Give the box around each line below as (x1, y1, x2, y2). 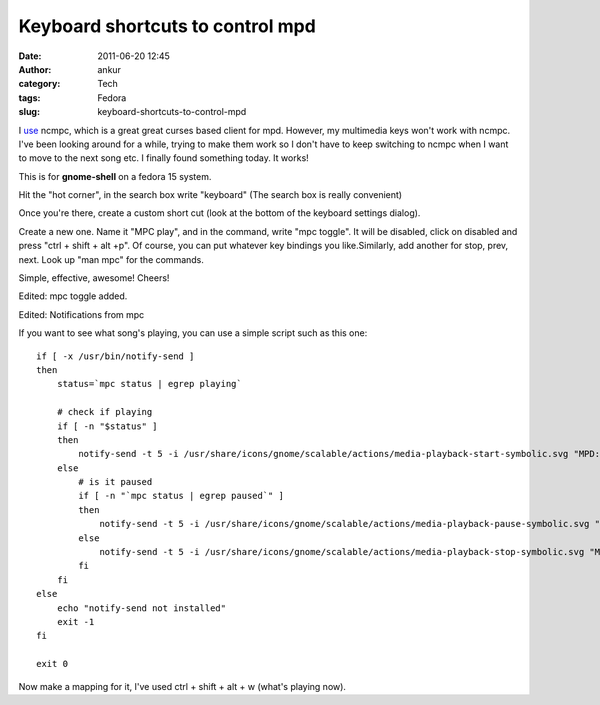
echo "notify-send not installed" (56, 602, 227, 614)
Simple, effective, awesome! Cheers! (18, 272, 170, 284)
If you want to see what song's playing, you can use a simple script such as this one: (18, 327, 368, 339)
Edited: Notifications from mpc (18, 308, 145, 320)
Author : (18, 63, 52, 75)
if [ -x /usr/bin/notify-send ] (36, 350, 195, 362)
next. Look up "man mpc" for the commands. (18, 253, 205, 265)
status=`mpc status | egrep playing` (56, 378, 242, 390)
